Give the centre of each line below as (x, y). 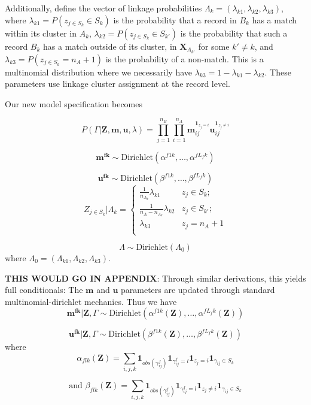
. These (278, 72)
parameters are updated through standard (198, 290)
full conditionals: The (44, 290)
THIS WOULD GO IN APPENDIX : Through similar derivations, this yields (155, 278)
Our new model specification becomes (74, 103)
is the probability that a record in (175, 19)
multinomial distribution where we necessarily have (99, 72)
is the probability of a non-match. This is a (185, 58)
